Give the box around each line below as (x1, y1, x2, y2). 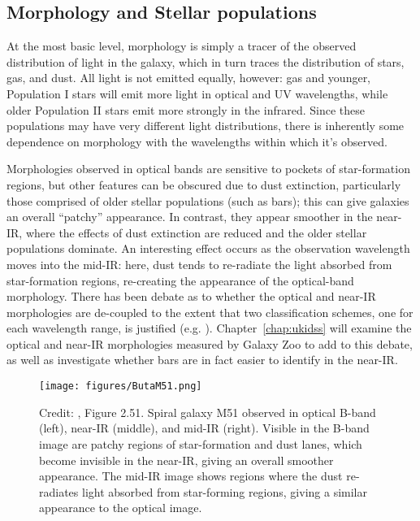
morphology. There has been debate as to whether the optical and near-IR (6, 288, 376, 305)
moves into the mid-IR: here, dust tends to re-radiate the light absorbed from (6, 255, 392, 272)
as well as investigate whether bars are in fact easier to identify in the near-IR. (6, 351, 398, 368)
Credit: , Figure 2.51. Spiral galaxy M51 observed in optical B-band (39, 403, 376, 420)
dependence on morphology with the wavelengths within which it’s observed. (6, 132, 388, 150)
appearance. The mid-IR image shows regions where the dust (39, 467, 343, 484)
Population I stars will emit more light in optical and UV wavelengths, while (6, 85, 388, 102)
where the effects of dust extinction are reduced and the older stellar (25, 224, 367, 241)
